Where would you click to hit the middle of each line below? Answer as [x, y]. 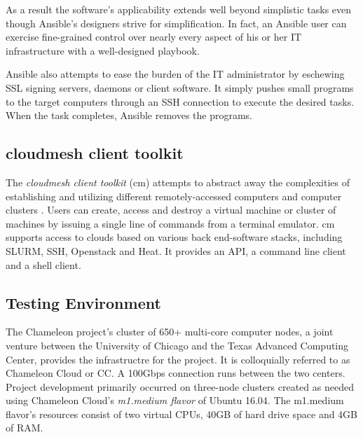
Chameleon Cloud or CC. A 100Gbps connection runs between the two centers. [176, 373]
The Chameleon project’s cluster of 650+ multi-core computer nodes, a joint [170, 332]
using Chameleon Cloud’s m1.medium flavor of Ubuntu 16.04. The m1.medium [175, 400]
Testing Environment [83, 302]
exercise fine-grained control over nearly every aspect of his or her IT [154, 37]
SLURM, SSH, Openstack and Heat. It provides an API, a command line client [176, 250]
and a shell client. [43, 264]
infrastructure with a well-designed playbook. [103, 50]
